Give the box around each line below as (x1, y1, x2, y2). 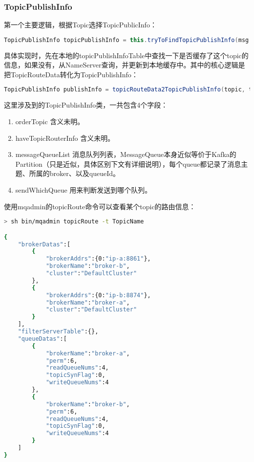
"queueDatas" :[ (18, 335, 67, 342)
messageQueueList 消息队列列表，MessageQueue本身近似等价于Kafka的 (15, 149, 236, 159)
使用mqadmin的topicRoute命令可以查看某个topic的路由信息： (4, 201, 196, 211)
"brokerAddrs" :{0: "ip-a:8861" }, (45, 255, 151, 263)
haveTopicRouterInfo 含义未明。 (15, 132, 115, 143)
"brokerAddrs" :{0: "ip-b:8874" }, (45, 291, 151, 299)
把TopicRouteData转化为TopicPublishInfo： (4, 69, 138, 79)
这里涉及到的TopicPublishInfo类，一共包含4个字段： (4, 100, 168, 110)
